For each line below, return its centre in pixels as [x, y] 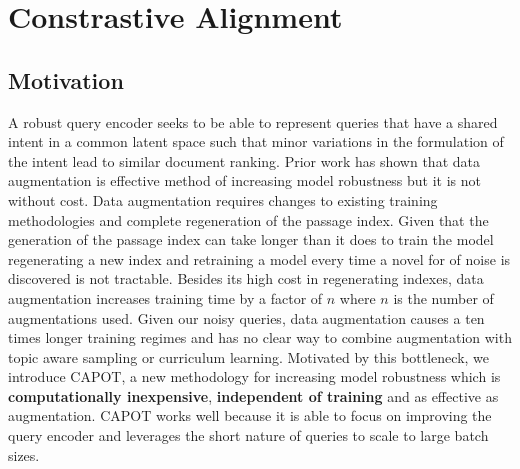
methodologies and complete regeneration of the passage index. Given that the [248, 219]
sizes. [24, 454]
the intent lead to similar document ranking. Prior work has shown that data [244, 160]
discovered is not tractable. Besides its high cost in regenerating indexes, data [246, 278]
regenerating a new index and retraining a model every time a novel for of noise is [259, 258]
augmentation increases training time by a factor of [165, 297]
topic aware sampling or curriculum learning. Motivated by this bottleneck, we [249, 356]
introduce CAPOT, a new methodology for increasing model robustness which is [254, 376]
